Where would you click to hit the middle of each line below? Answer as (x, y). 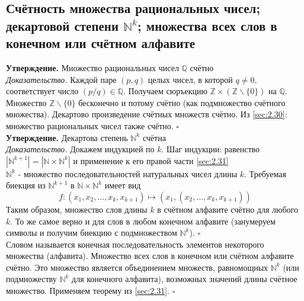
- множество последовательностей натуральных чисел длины (128, 173)
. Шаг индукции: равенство (211, 149)
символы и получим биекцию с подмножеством (92, 233)
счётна (154, 137)
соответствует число (42, 91)
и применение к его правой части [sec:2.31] (151, 160)
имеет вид (123, 185)
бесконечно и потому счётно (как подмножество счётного (182, 102)
